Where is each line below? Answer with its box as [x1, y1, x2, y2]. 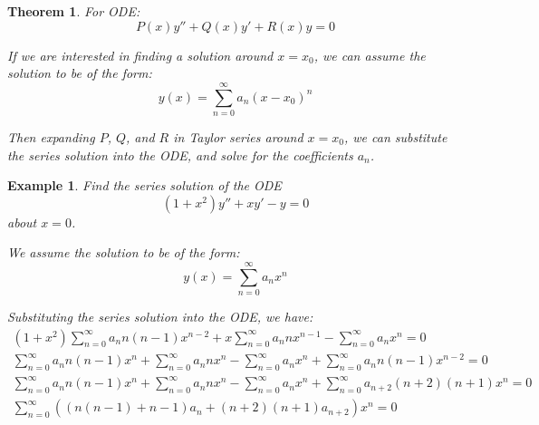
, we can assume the [313, 45, 426, 64]
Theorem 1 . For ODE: [7, 2, 140, 20]
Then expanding [7, 127, 95, 146]
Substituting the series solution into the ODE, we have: [7, 307, 313, 325]
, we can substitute [343, 127, 448, 146]
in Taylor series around [173, 127, 303, 146]
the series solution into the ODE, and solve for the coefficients [7, 145, 353, 164]
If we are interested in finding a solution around [7, 45, 274, 64]
